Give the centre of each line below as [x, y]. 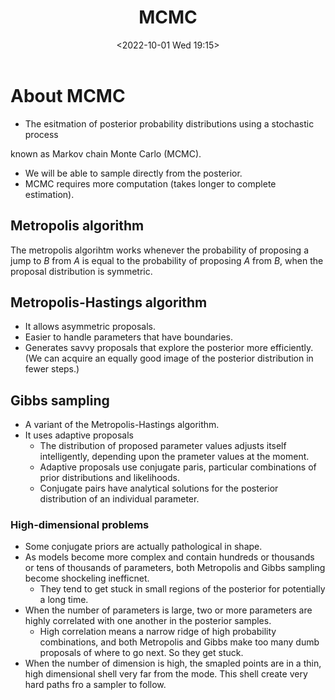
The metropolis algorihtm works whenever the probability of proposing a [159, 250]
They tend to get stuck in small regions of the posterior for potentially [182, 589]
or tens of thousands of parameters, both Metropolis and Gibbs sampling [175, 568]
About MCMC [68, 95]
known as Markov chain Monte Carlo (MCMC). [106, 153]
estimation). [49, 194]
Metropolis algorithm [77, 226]
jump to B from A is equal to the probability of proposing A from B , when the [167, 260]
